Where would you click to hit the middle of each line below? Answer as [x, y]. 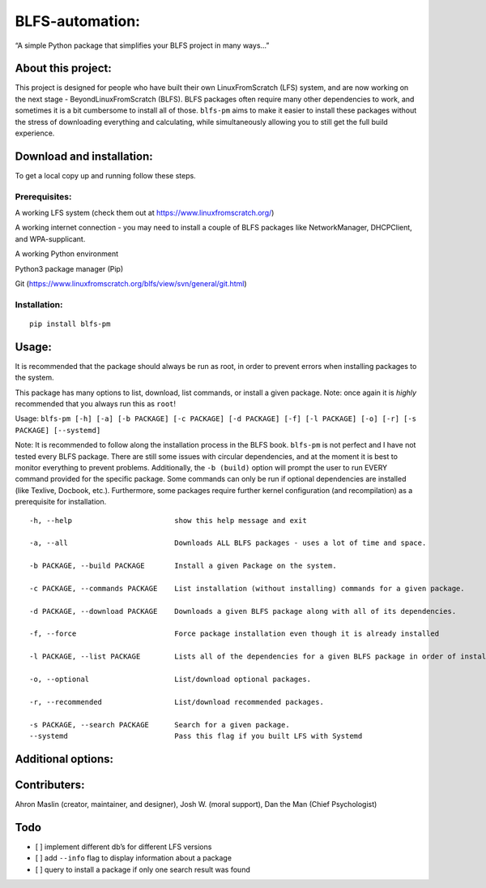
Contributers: [50, 785]
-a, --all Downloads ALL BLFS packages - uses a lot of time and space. [228, 543]
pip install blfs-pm [70, 324]
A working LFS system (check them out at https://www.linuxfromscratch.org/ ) [145, 213]
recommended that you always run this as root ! [96, 404]
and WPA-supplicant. [50, 238]
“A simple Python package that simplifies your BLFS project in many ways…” [142, 45]
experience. [35, 133]
